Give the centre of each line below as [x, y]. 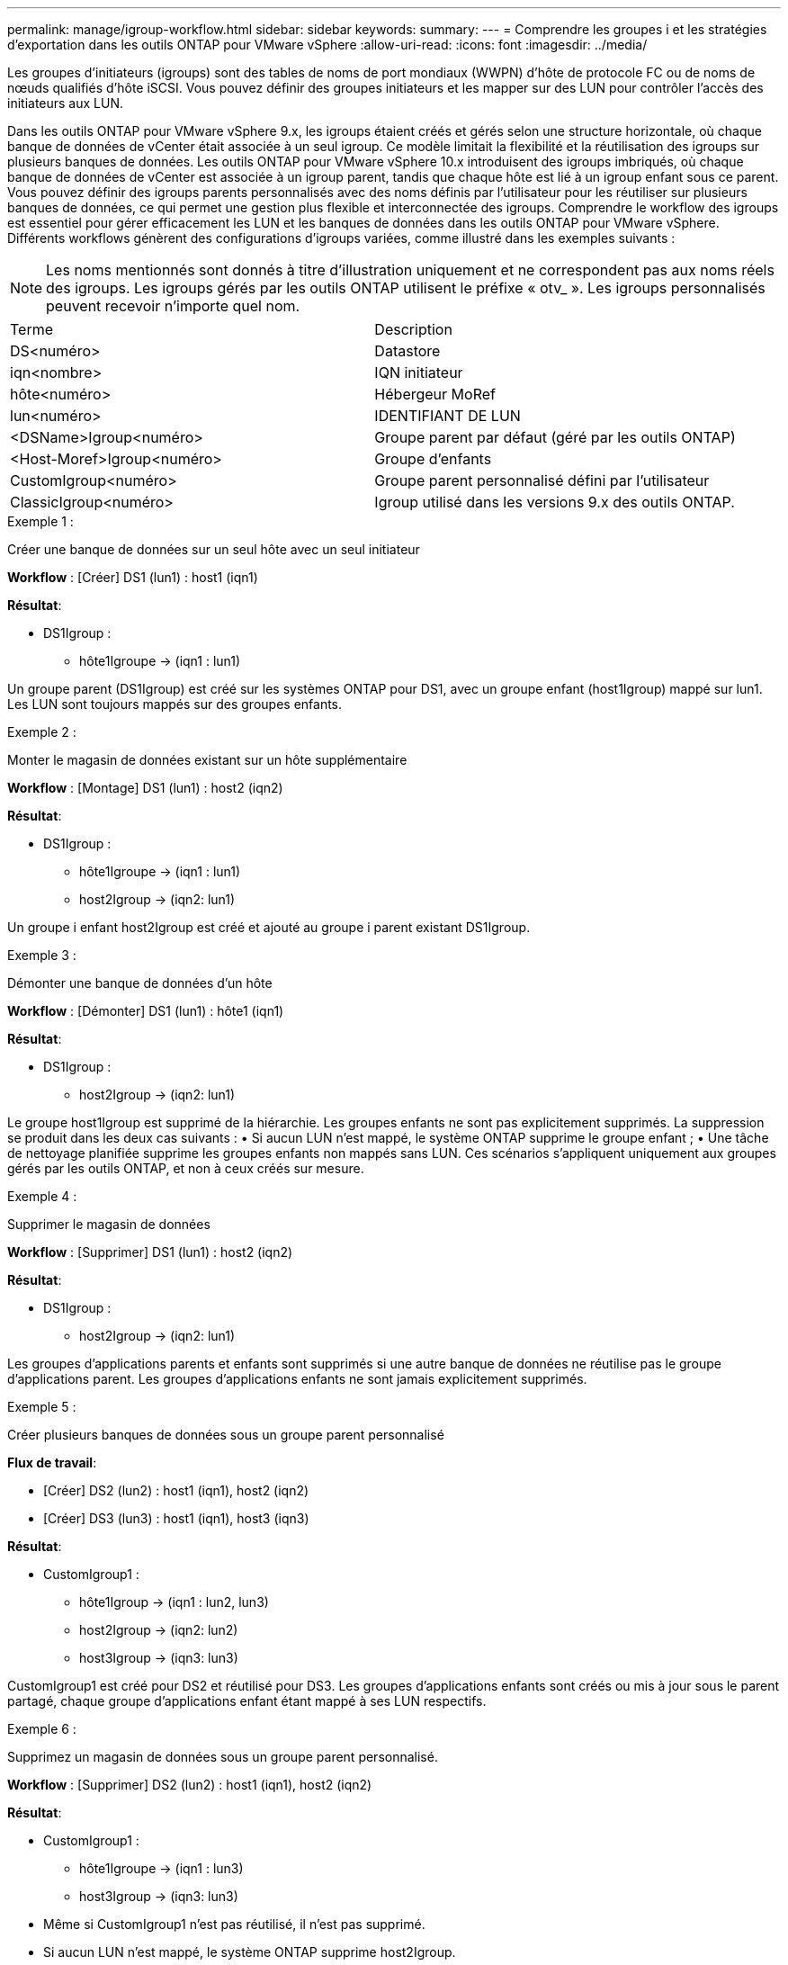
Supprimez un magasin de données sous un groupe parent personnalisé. [223, 1757]
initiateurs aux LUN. [66, 103]
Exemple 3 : [42, 955]
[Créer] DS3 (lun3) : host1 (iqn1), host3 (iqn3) [176, 1518]
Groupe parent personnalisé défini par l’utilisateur [542, 480]
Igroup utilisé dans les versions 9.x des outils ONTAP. [555, 502]
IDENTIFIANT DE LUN [448, 416]
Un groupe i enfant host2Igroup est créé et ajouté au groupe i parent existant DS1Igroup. [269, 927]
